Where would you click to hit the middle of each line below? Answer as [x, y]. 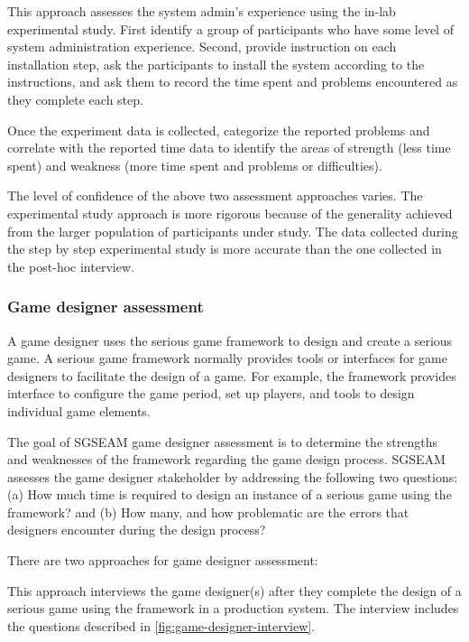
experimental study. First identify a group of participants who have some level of [230, 28]
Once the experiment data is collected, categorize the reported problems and [219, 130]
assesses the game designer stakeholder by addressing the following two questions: [233, 476]
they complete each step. [75, 99]
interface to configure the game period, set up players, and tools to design [211, 393]
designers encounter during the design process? [137, 530]
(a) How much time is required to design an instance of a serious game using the [230, 494]
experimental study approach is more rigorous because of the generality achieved [230, 213]
